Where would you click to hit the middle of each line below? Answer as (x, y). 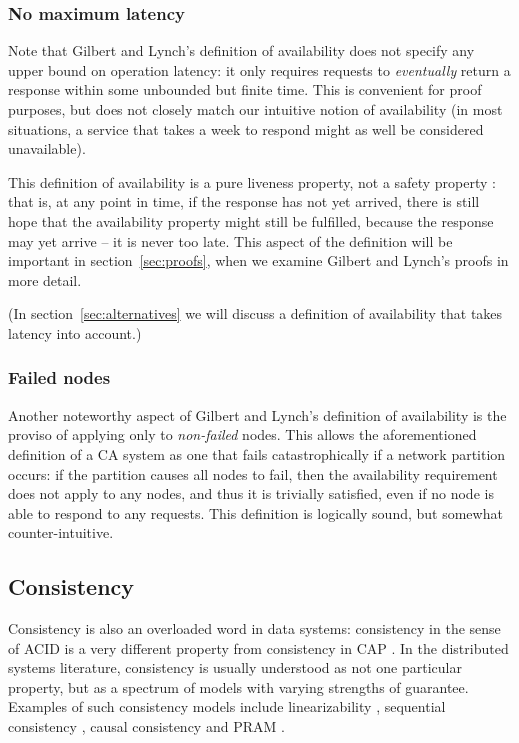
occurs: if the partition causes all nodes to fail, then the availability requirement (253, 473)
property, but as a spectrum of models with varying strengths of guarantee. (238, 686)
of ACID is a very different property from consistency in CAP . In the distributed (258, 647)
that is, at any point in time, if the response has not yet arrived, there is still (244, 201)
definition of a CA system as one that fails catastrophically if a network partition (257, 453)
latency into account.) (75, 332)
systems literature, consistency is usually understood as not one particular (235, 667)
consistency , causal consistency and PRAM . (146, 726)
